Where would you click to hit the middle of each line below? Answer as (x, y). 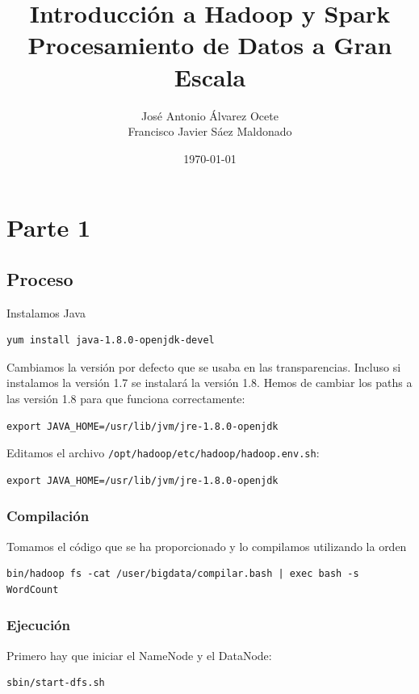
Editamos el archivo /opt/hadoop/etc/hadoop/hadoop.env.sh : (163, 453)
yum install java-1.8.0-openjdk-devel (111, 341)
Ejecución (38, 625)
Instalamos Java (46, 312)
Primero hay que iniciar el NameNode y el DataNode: (139, 655)
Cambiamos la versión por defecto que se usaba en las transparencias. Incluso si (204, 366)
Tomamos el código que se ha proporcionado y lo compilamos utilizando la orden (207, 546)
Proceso (40, 278)
